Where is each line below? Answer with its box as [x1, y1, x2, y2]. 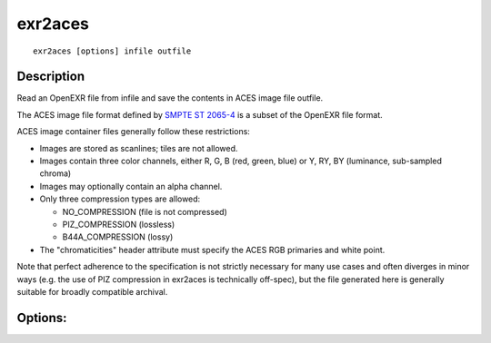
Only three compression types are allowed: [39, 193, 201, 204]
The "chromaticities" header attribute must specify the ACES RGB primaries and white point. [39, 244, 386, 255]
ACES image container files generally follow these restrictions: [16, 126, 250, 137]
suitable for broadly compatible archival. [16, 286, 168, 297]
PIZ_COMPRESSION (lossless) [62, 219, 175, 230]
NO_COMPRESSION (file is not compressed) [62, 206, 227, 217]
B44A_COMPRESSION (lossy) [62, 231, 174, 242]
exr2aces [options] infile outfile [33, 45, 192, 56]
